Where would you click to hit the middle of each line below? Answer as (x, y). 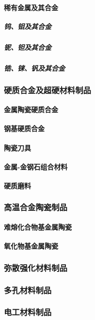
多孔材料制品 (28, 290)
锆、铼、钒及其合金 (34, 68)
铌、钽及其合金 (28, 47)
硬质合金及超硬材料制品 (47, 90)
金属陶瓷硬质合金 (31, 109)
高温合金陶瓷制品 (36, 207)
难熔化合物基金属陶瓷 (38, 227)
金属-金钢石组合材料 (36, 166)
